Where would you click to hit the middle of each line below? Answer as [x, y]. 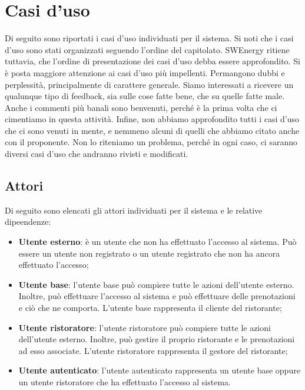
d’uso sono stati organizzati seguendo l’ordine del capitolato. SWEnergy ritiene [147, 49]
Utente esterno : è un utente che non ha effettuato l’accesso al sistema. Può [158, 242]
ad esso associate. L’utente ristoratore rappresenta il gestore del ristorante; [153, 350]
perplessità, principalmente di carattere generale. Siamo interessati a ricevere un [149, 84]
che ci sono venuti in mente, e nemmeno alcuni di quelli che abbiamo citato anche [152, 130]
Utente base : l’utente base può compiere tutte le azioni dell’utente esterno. [156, 284]
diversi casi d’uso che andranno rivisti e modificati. [97, 154]
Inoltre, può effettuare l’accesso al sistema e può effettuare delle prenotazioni [157, 296]
